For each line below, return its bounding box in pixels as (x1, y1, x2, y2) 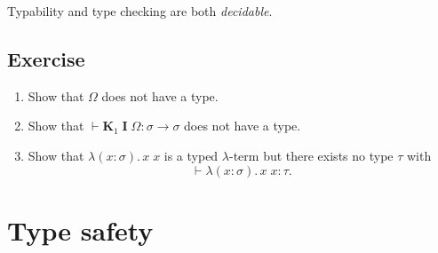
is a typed (163, 146, 219, 164)
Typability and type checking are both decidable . (7, 2, 273, 20)
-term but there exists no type (229, 146, 394, 164)
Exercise (7, 44, 85, 72)
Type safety (7, 211, 154, 248)
